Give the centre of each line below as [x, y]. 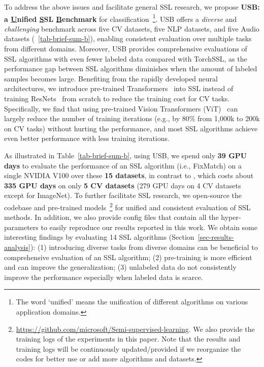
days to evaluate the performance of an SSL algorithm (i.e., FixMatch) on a [123, 165]
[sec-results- [216, 237]
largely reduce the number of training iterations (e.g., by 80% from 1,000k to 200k [132, 118]
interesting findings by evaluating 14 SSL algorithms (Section [99, 237]
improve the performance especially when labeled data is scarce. [104, 277]
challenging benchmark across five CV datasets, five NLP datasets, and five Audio [132, 28]
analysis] [17, 247]
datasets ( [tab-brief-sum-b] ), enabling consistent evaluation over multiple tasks [128, 38]
